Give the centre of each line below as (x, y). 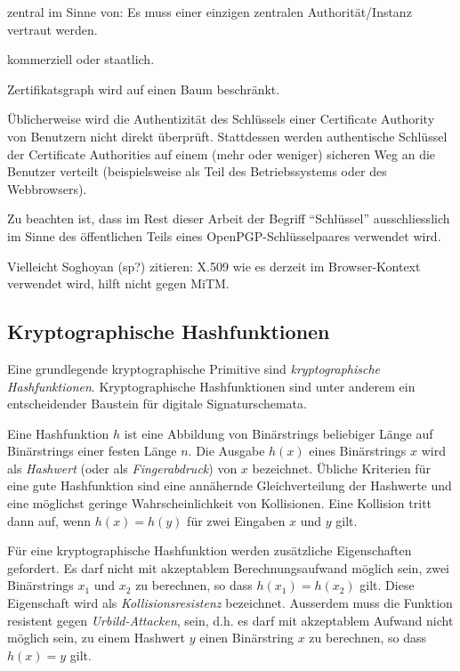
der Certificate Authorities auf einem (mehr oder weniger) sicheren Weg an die (222, 154)
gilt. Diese (387, 585)
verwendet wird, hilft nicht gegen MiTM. (118, 283)
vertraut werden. (52, 29)
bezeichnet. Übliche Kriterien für (341, 468)
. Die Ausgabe (226, 451)
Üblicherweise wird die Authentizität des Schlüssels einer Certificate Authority (221, 119)
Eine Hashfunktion (58, 433)
